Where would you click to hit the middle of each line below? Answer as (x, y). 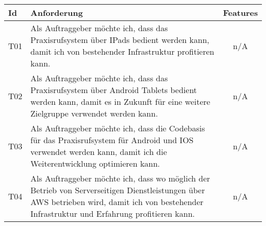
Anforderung (57, 13)
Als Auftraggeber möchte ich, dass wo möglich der (120, 178)
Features (240, 13)
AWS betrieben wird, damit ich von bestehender (117, 202)
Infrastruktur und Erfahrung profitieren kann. (113, 213)
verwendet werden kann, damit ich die (99, 152)
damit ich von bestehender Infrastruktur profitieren (122, 51)
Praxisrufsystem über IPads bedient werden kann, (120, 40)
